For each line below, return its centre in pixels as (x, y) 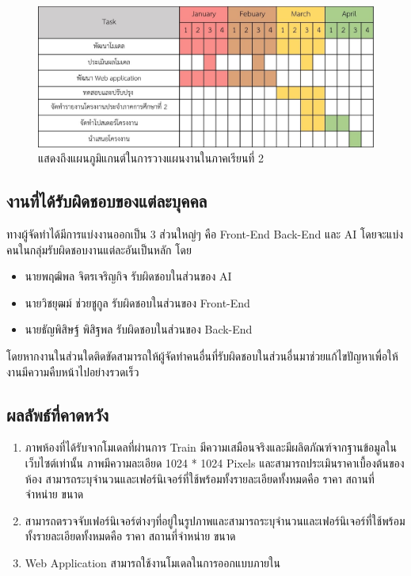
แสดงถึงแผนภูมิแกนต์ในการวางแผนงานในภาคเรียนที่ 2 (151, 158)
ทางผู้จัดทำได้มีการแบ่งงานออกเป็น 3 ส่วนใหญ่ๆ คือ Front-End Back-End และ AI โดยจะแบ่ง (205, 234)
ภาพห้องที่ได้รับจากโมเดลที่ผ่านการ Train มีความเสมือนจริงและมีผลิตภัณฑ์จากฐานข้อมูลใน (211, 447)
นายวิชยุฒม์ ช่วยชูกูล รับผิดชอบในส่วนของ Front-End (137, 302)
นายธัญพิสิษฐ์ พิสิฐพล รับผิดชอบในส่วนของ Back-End (139, 329)
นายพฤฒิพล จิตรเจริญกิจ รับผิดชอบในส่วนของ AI (128, 276)
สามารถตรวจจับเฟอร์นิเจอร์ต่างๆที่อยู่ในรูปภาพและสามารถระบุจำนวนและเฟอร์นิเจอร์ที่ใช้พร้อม (215, 520)
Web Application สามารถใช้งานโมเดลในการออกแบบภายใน (152, 562)
